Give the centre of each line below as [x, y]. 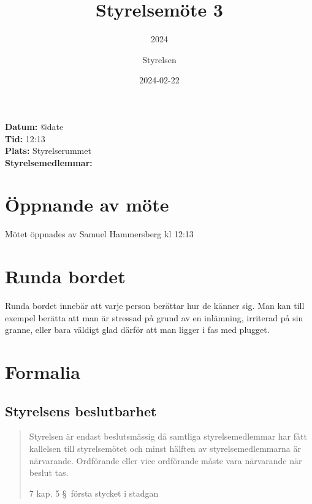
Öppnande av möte [87, 204]
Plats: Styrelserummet [48, 151]
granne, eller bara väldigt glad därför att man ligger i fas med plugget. [137, 330]
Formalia [43, 372]
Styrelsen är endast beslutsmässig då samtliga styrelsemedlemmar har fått [168, 436]
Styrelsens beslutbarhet [81, 410]
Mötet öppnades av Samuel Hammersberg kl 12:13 [99, 234]
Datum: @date [34, 126]
